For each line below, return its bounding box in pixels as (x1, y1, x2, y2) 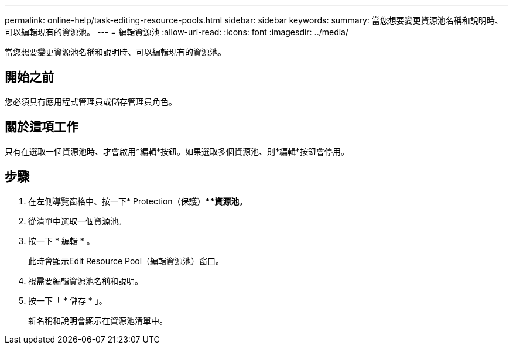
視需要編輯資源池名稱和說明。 (28, 275, 143, 286)
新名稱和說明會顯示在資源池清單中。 (28, 315, 167, 326)
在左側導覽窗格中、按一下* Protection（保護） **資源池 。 (28, 196, 248, 206)
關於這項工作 (5, 119, 78, 135)
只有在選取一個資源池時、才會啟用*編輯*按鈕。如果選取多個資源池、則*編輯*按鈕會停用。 (5, 146, 350, 156)
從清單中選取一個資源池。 (28, 215, 126, 226)
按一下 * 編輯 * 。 (28, 235, 95, 246)
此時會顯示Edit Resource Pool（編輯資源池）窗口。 (28, 255, 224, 266)
